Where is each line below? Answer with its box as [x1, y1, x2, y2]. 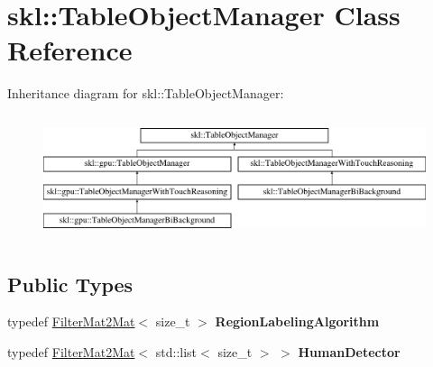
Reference [7, 32, 133, 69]
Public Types [7, 270, 134, 298]
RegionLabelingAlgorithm [215, 312, 380, 331]
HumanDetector [298, 343, 401, 362]
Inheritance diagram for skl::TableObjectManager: [7, 84, 284, 103]
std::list [155, 343, 198, 362]
